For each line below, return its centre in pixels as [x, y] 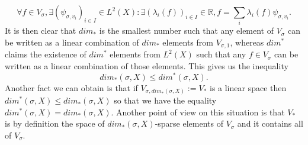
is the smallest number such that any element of [187, 30]
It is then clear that [41, 30]
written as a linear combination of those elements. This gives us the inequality [147, 65]
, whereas [247, 42]
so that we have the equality [165, 100]
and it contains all [270, 123]
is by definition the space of [55, 123]
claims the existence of [46, 54]
